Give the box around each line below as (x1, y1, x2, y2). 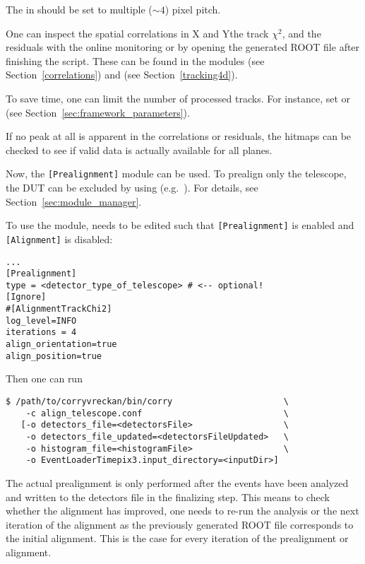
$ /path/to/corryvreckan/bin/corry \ (6, 396, 289, 406)
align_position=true (6, 351, 102, 361)
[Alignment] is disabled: (6, 231, 113, 246)
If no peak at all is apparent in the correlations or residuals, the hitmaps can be (6, 129, 352, 143)
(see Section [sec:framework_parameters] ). (6, 105, 190, 119)
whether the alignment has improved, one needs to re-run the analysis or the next (6, 503, 359, 518)
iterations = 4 (6, 327, 77, 338)
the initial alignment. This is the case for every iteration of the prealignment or (6, 531, 349, 546)
